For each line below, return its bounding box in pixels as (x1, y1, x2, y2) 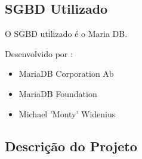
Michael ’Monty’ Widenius (18, 107, 116, 120)
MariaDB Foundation (18, 87, 97, 99)
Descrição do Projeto (5, 136, 137, 155)
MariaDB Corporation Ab (18, 67, 114, 80)
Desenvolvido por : (5, 47, 73, 60)
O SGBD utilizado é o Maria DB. (5, 27, 128, 40)
